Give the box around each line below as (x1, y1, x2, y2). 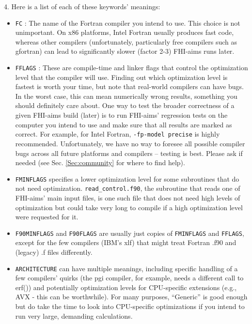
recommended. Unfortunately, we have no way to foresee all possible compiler (15, 138, 245, 148)
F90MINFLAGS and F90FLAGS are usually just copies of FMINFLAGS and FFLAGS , (15, 228, 244, 238)
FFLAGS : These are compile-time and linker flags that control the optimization (15, 62, 248, 73)
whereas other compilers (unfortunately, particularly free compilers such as (15, 36, 237, 46)
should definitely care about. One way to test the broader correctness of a (15, 100, 235, 110)
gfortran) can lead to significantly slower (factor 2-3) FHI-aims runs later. (15, 46, 235, 56)
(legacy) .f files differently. (15, 247, 93, 257)
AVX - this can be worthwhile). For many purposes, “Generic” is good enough (15, 292, 248, 302)
